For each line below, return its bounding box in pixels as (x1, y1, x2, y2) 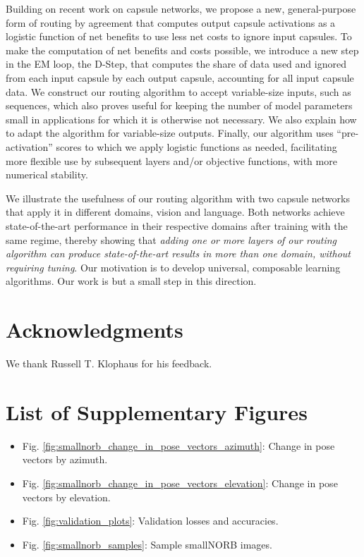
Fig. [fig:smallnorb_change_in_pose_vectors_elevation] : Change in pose (22, 475, 338, 490)
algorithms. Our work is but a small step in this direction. (6, 274, 257, 288)
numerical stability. (6, 167, 88, 182)
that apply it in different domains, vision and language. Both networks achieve (6, 204, 345, 219)
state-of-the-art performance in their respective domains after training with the (6, 218, 348, 233)
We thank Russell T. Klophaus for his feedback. (6, 356, 212, 370)
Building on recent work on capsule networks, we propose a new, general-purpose (6, 1, 356, 16)
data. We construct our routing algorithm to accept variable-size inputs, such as (6, 84, 351, 99)
